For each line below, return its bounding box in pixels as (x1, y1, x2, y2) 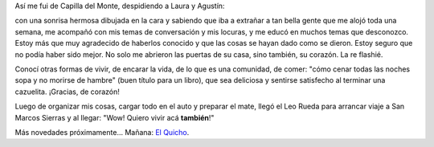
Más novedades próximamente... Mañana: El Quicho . (14, 127, 190, 137)
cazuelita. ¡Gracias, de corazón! (14, 87, 121, 96)
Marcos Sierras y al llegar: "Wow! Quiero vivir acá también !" (14, 112, 215, 122)
